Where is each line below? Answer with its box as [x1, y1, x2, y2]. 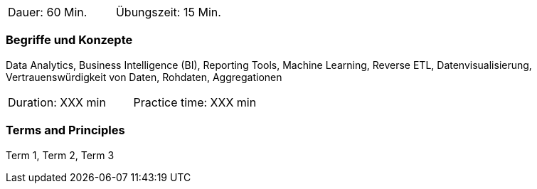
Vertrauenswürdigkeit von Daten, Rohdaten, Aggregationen [6, 70, 282, 83]
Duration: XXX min [8, 94, 106, 109]
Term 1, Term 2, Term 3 [6, 148, 115, 161]
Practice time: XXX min [133, 94, 257, 109]
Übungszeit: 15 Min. [115, 5, 221, 19]
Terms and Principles [6, 123, 125, 138]
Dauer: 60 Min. [8, 5, 87, 19]
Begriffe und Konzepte [6, 33, 133, 48]
